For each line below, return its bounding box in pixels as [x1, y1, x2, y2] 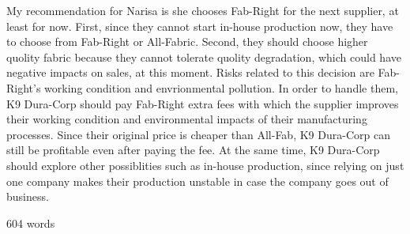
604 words [6, 214, 55, 231]
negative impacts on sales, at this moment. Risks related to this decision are [6, 64, 374, 81]
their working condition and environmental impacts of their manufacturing [6, 111, 367, 127]
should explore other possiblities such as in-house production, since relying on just [6, 157, 404, 173]
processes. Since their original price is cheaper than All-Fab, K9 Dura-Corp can [6, 126, 390, 142]
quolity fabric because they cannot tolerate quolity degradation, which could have [6, 48, 401, 65]
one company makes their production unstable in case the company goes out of [6, 172, 389, 189]
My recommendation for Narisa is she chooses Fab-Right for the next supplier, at [6, 2, 399, 18]
